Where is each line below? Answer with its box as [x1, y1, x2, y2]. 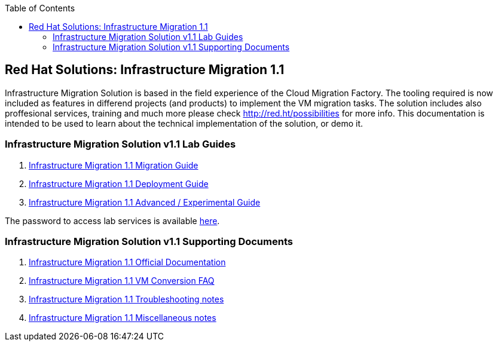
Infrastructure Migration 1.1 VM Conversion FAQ [29, 275, 215, 286]
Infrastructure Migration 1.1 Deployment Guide [29, 178, 209, 189]
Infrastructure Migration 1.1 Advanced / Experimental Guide [29, 197, 261, 207]
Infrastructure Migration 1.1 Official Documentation [29, 257, 226, 268]
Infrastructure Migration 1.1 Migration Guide [29, 160, 198, 170]
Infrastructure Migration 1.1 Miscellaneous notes [29, 313, 216, 323]
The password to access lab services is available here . [5, 215, 220, 226]
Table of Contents [5, 3, 75, 13]
